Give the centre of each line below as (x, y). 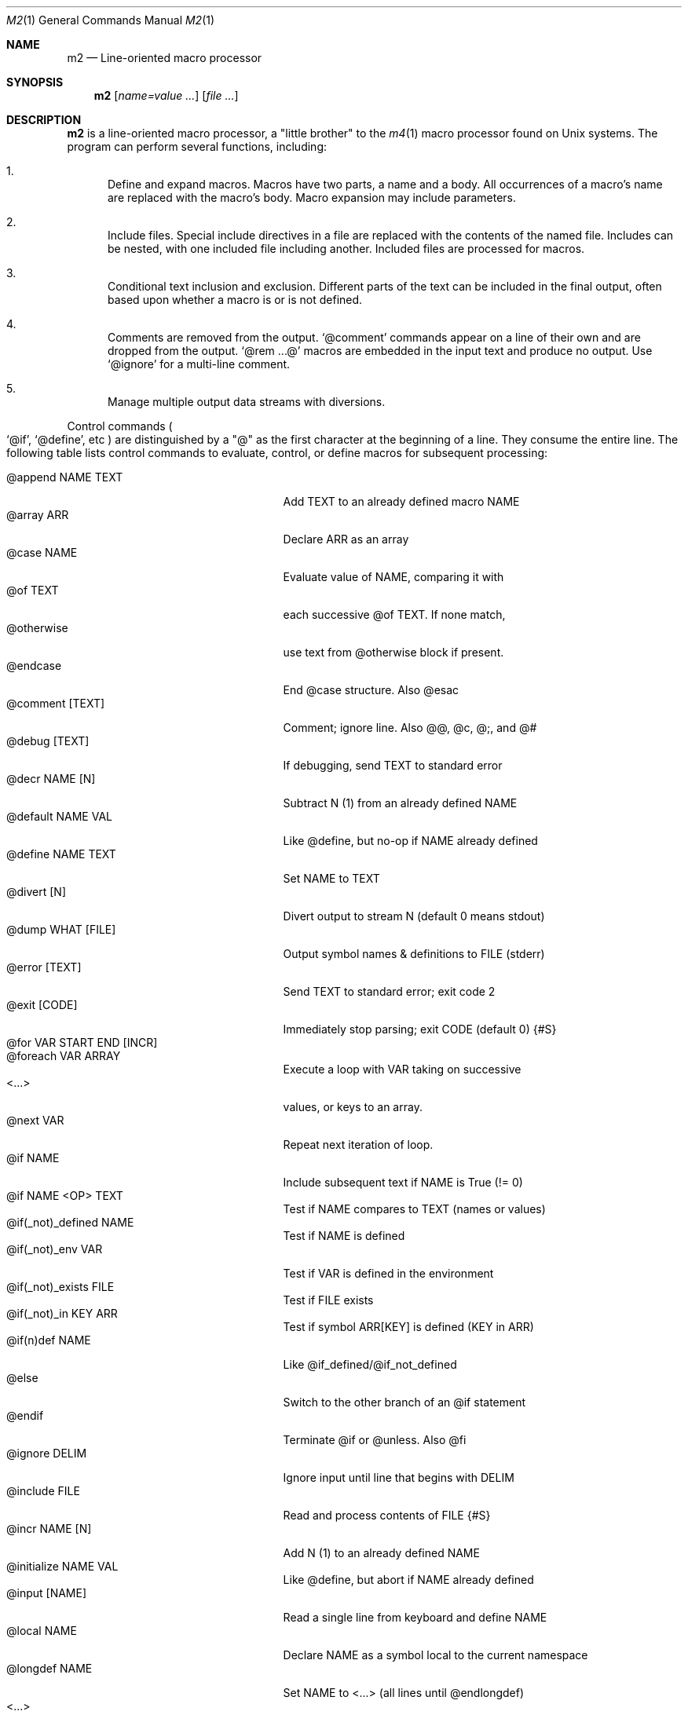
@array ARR (38, 515)
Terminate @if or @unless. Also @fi (375, 1440)
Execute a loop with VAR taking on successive (402, 1069)
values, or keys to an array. (353, 1107)
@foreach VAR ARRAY (64, 1056)
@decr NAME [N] (51, 779)
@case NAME (42, 552)
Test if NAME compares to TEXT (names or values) (414, 1209)
